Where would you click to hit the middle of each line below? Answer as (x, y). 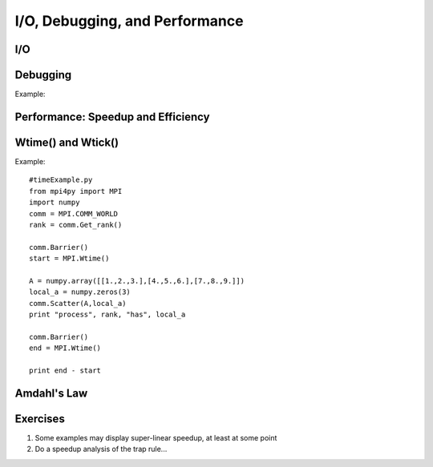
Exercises (40, 419)
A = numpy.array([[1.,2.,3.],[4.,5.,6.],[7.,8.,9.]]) (137, 281)
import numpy (55, 203)
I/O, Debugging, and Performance (129, 21)
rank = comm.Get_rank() (76, 225)
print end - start (65, 371)
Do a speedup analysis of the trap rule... (101, 449)
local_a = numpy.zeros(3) (80, 292)
